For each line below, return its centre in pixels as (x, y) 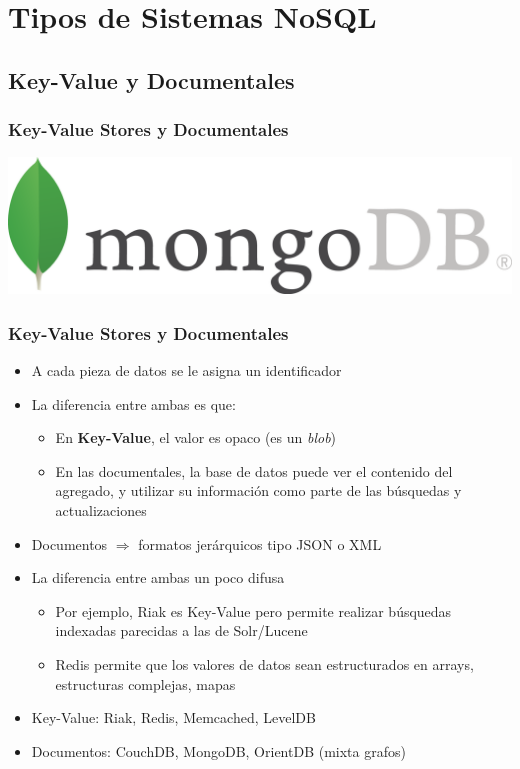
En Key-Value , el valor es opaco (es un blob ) (196, 437)
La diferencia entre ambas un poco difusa (158, 577)
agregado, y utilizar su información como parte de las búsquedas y (258, 490)
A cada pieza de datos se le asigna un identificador (186, 370)
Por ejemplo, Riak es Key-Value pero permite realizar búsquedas (253, 610)
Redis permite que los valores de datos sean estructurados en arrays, (264, 663)
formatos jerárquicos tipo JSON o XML (260, 543)
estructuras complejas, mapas (145, 683)
